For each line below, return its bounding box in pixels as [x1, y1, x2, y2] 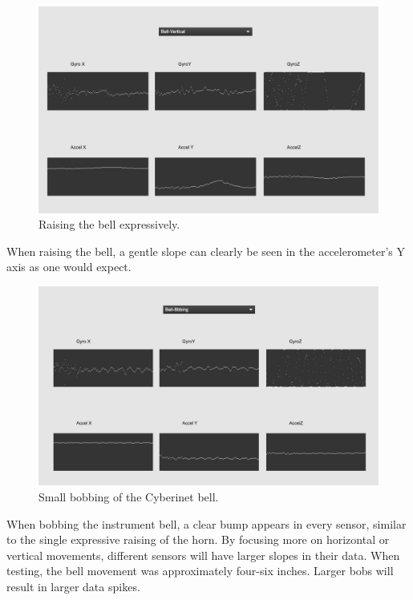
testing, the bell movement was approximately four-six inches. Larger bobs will [6, 562, 394, 579]
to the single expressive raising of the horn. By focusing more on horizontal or [6, 531, 390, 548]
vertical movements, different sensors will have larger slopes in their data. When [6, 546, 400, 563]
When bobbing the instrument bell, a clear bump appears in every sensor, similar [6, 515, 407, 532]
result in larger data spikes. [6, 578, 140, 594]
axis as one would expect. [6, 258, 132, 275]
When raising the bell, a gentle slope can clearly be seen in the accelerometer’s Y [6, 242, 406, 259]
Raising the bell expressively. [38, 216, 180, 233]
